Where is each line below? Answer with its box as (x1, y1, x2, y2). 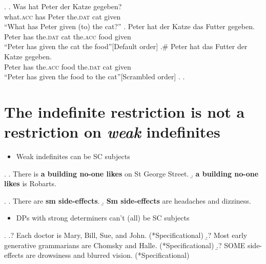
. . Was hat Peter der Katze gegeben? (4, 1, 122, 11)
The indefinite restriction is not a (4, 101, 245, 122)
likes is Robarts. (4, 178, 56, 189)
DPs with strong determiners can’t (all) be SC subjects (16, 212, 190, 223)
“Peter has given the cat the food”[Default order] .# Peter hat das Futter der (4, 41, 248, 52)
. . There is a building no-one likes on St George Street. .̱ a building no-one (4, 168, 259, 179)
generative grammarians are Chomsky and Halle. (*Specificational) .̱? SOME (4, 239, 245, 250)
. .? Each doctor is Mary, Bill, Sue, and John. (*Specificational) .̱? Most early (4, 230, 248, 240)
